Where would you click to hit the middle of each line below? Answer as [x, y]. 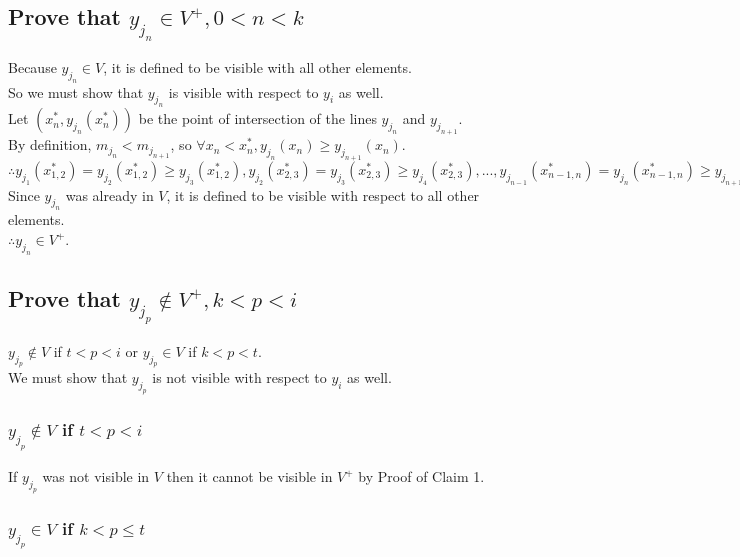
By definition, [50, 144]
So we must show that [76, 91]
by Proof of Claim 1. [421, 476]
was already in [109, 194]
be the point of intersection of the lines [257, 118]
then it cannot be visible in [249, 476]
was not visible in [96, 476]
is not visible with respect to [239, 377]
